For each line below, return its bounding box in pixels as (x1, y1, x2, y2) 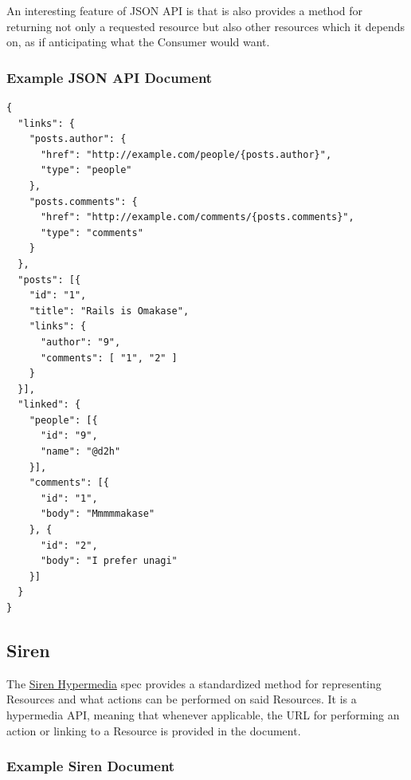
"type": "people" (40, 164, 132, 176)
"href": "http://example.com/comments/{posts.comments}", (40, 211, 354, 223)
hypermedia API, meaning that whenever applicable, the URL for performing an (6, 706, 400, 723)
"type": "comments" (40, 227, 143, 238)
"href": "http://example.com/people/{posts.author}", (40, 148, 332, 160)
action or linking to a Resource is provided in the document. (6, 722, 301, 739)
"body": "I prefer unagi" (40, 555, 178, 567)
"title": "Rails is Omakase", (29, 305, 190, 317)
